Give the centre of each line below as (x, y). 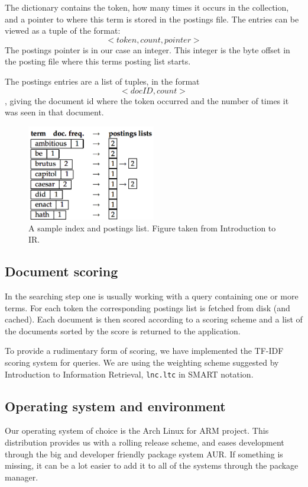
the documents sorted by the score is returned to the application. (123, 330)
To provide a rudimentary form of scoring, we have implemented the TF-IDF (144, 351)
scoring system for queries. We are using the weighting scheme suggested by (142, 362)
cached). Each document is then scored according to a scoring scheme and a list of (154, 319)
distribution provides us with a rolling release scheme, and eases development (145, 442)
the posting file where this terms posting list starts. (98, 61)
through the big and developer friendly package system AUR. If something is (144, 454)
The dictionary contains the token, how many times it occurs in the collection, (147, 7)
